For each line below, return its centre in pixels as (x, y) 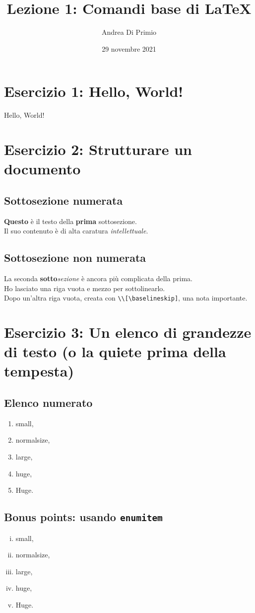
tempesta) (39, 371)
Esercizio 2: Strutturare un (98, 149)
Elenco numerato (48, 402)
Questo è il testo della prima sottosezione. (70, 221)
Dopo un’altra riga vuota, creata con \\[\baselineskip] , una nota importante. (126, 298)
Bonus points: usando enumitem (83, 517)
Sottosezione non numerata (75, 258)
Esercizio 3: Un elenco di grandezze (128, 332)
